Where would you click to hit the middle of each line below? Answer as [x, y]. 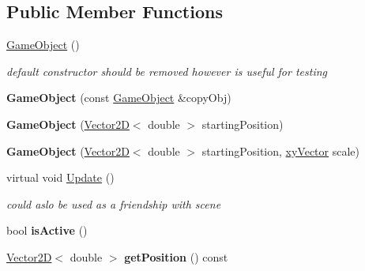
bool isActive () [47, 230]
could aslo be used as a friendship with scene [114, 203]
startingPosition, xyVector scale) [281, 151]
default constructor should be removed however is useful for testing [167, 71]
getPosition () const [176, 256]
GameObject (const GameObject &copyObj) [119, 98]
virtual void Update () [60, 177]
